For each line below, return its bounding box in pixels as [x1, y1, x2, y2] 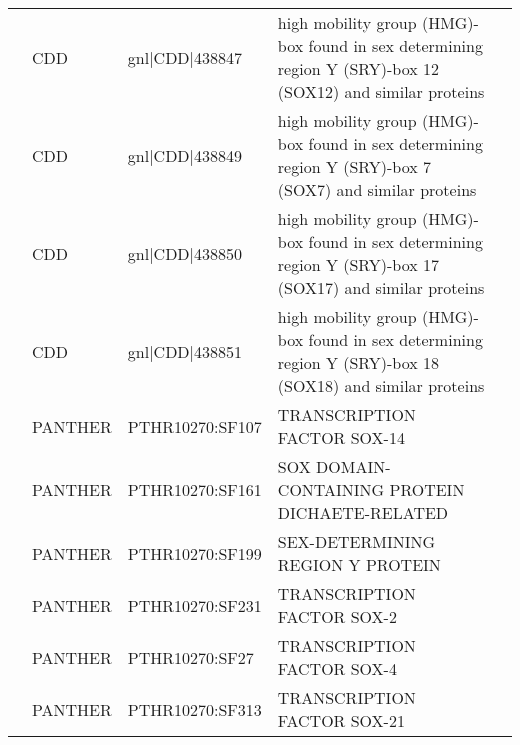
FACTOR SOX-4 [277, 657, 397, 680]
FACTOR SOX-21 [277, 709, 405, 732]
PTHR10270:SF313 [127, 697, 262, 721]
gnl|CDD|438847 [127, 45, 243, 69]
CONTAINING [277, 478, 385, 501]
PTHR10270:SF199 [127, 541, 262, 565]
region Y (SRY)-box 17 [277, 253, 439, 276]
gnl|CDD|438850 [127, 241, 243, 265]
